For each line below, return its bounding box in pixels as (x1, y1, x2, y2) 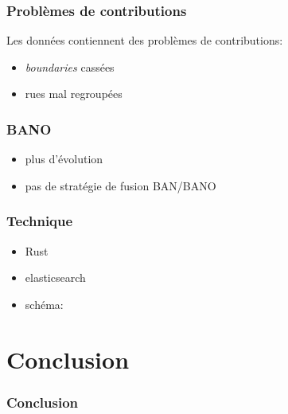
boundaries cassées (25, 58, 115, 75)
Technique (6, 211, 73, 231)
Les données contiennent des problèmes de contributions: (6, 32, 283, 49)
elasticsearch (25, 269, 86, 286)
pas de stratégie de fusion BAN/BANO (25, 177, 216, 193)
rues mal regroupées (25, 85, 123, 102)
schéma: (25, 295, 64, 312)
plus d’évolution (25, 150, 103, 167)
